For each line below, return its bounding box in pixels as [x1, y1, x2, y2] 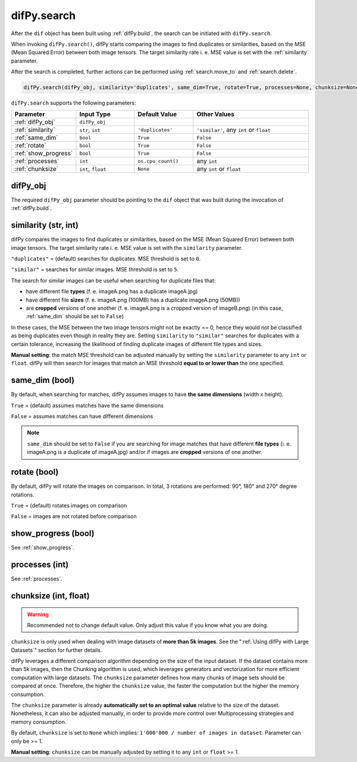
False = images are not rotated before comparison [11, 513, 137, 520]
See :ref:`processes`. [11, 575, 62, 582]
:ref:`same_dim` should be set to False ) [26, 313, 124, 320]
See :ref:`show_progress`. [11, 544, 74, 551]
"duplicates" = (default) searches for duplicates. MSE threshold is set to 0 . [11, 255, 201, 262]
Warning [27, 610, 49, 618]
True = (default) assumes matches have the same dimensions [11, 402, 164, 409]
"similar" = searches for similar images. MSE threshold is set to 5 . [11, 266, 179, 273]
